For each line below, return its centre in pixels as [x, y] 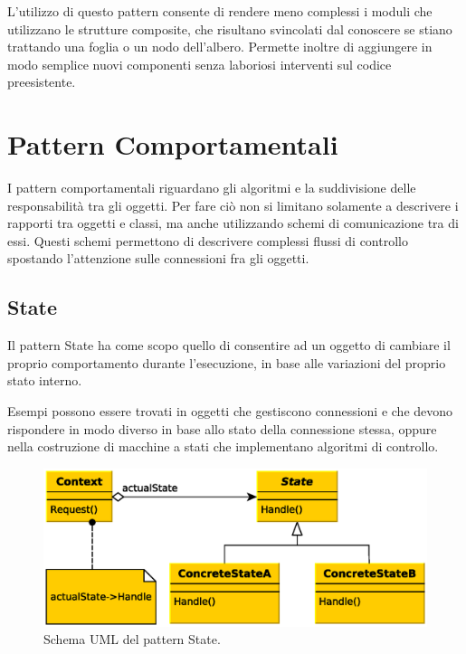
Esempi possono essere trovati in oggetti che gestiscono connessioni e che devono [230, 411]
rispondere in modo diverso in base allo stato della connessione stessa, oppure [222, 428]
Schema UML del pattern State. [132, 639]
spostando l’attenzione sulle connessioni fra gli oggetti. [158, 258]
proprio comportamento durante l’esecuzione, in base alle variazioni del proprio [227, 362]
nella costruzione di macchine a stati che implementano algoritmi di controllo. [223, 446]
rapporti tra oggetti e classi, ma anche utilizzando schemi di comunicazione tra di [233, 223]
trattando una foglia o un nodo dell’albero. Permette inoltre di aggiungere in [220, 47]
